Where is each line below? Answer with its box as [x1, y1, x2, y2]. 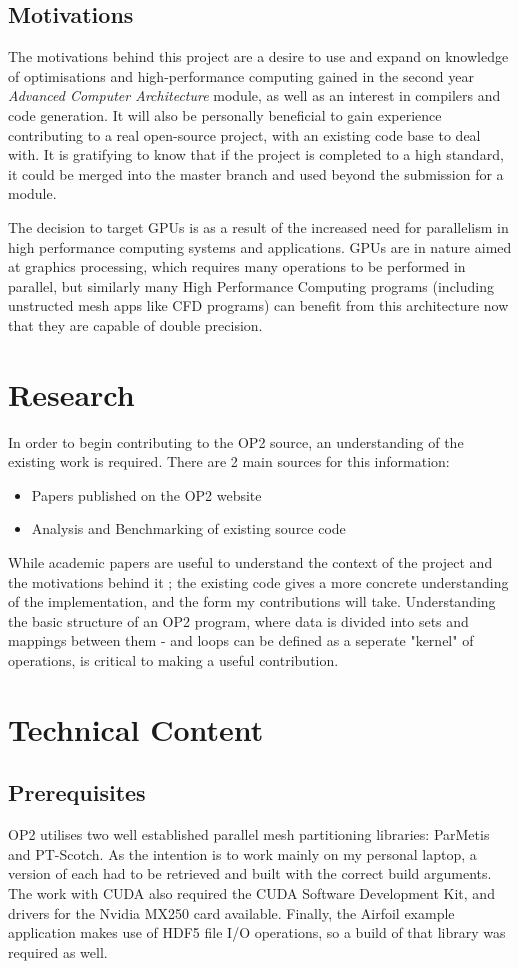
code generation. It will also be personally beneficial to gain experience [8, 104, 442, 125]
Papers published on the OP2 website [31, 484, 262, 505]
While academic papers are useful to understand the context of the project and [8, 552, 493, 573]
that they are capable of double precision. [8, 314, 263, 335]
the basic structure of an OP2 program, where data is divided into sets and [8, 610, 469, 631]
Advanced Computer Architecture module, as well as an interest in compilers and [8, 85, 501, 106]
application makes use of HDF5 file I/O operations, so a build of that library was [8, 922, 506, 943]
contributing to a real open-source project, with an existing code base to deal [8, 124, 481, 145]
